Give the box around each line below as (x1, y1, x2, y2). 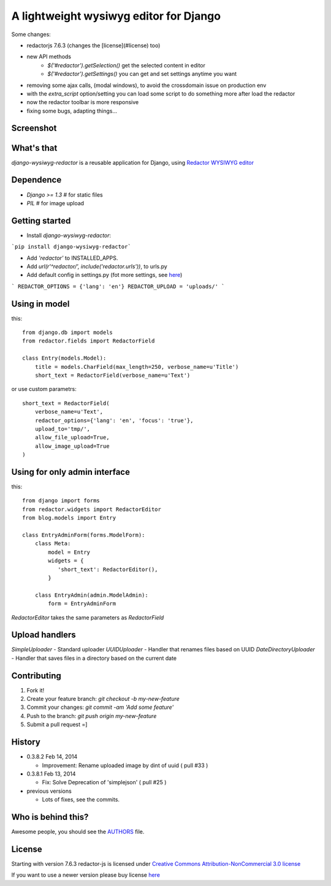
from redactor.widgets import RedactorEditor (22, 505, 162, 513)
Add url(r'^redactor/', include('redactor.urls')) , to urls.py (26, 262, 168, 270)
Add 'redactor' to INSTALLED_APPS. (26, 254, 118, 262)
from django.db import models (22, 329, 113, 336)
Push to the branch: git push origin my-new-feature (26, 712, 157, 719)
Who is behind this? (11, 812, 89, 822)
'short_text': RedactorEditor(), (57, 566, 159, 573)
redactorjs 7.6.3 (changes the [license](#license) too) (26, 42, 161, 49)
